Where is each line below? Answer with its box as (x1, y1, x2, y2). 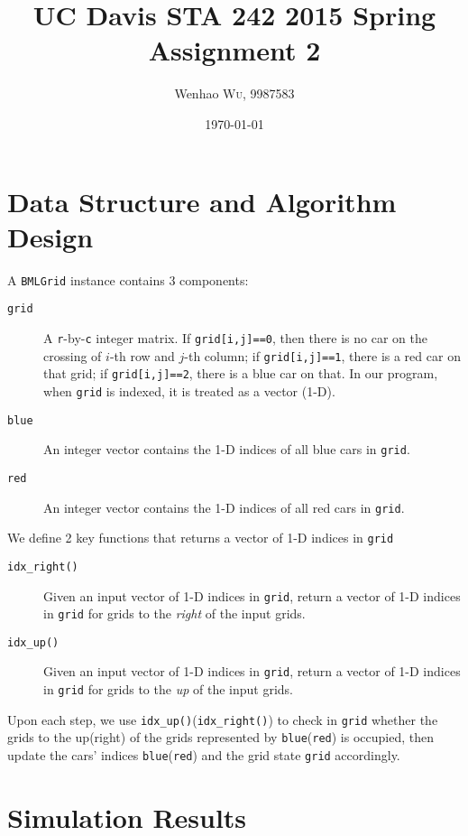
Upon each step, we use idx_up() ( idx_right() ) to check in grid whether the (7, 710, 438, 729)
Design (7, 218, 94, 255)
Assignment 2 (148, 32, 321, 69)
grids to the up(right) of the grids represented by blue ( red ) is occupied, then (7, 728, 434, 747)
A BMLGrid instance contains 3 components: (7, 270, 249, 289)
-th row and (109, 346, 175, 365)
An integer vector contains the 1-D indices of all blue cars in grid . (43, 440, 410, 459)
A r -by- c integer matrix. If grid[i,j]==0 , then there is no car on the (43, 328, 427, 347)
